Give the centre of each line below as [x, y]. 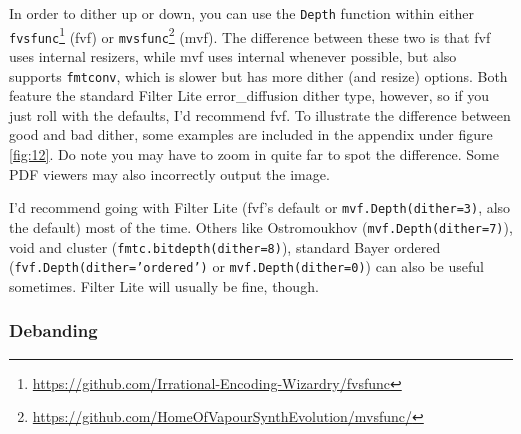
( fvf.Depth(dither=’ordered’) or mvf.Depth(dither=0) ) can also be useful [246, 266]
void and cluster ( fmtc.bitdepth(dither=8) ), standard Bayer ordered [225, 246]
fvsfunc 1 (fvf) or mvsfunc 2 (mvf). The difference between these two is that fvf [250, 35]
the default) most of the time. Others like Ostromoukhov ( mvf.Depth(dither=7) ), [261, 226]
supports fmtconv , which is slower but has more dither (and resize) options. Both [258, 75]
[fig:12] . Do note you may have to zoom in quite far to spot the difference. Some [254, 154]
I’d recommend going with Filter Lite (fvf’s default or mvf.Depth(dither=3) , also [260, 207]
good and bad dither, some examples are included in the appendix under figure [251, 134]
